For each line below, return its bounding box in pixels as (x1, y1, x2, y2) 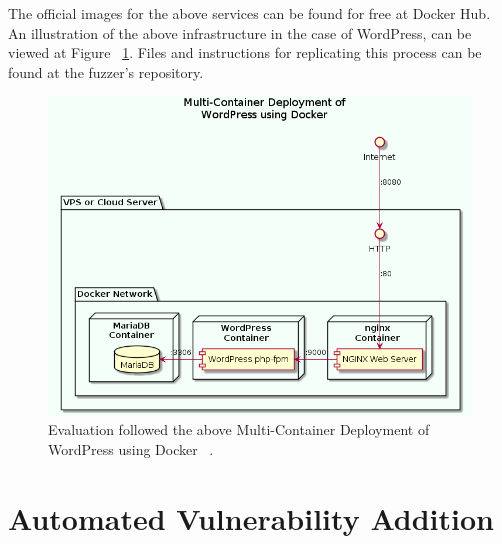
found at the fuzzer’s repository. (8, 61, 204, 82)
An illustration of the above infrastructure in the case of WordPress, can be (8, 22, 472, 43)
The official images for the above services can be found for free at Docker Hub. (8, 3, 491, 23)
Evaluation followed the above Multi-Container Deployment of (48, 419, 430, 440)
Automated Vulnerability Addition (8, 497, 494, 538)
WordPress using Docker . (48, 438, 214, 459)
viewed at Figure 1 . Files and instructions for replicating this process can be (8, 42, 482, 63)
